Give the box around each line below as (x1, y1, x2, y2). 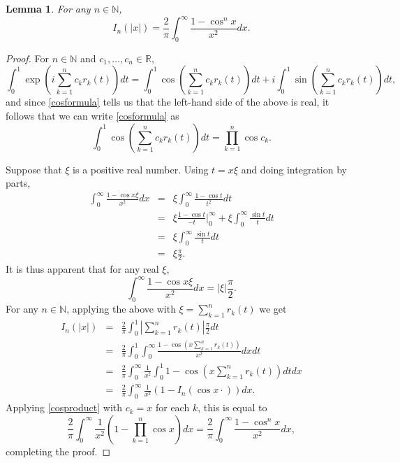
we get (259, 301, 287, 316)
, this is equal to (198, 400, 267, 415)
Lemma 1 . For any (6, 1, 91, 15)
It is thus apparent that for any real (6, 262, 159, 276)
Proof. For (6, 50, 50, 65)
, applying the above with (66, 301, 176, 316)
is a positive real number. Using (73, 162, 209, 176)
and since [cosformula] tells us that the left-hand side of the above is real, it (6, 94, 329, 109)
